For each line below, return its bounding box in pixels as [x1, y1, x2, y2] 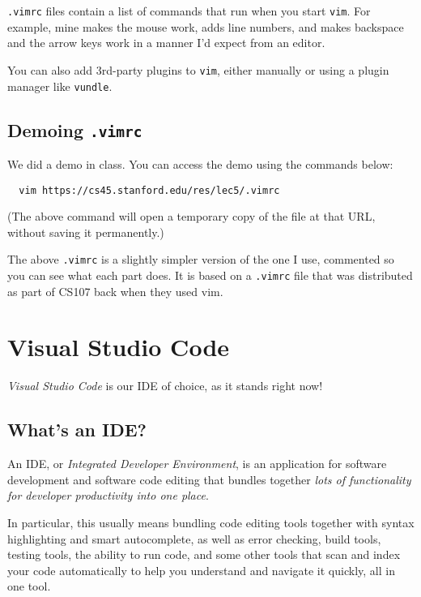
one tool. [7, 578, 51, 595]
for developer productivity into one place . [7, 487, 209, 504]
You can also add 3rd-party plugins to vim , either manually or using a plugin [7, 61, 389, 78]
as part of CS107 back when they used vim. [7, 282, 223, 299]
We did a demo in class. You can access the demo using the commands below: [7, 155, 393, 172]
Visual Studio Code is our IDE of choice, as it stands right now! [7, 377, 323, 394]
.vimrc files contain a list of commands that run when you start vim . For [7, 2, 371, 19]
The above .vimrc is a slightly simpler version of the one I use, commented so [7, 251, 394, 268]
